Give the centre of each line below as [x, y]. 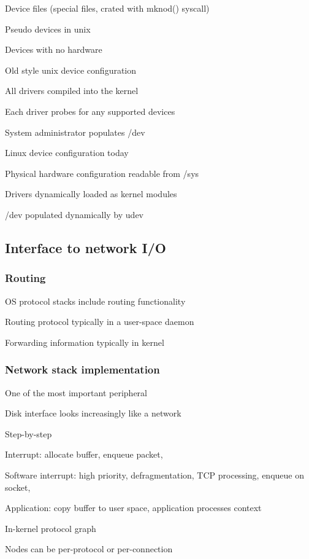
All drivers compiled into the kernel [72, 91]
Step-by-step [29, 433]
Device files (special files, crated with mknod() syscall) [107, 8]
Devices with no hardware [54, 49]
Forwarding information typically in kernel [85, 342]
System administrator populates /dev [75, 132]
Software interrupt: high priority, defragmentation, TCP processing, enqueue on [154, 475]
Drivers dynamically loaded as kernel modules [91, 194]
